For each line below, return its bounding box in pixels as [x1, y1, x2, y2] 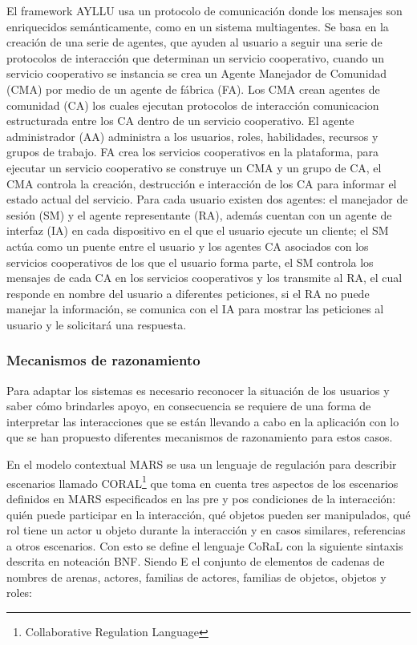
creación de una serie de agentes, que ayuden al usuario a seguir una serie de [6, 34, 383, 50]
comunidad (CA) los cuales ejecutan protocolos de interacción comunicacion [6, 96, 379, 113]
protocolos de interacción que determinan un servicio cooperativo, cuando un [6, 49, 384, 66]
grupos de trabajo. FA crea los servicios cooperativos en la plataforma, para [6, 143, 379, 160]
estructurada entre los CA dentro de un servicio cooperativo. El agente [6, 112, 354, 129]
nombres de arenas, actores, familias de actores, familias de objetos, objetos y [6, 568, 387, 585]
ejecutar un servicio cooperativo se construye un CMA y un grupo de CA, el [6, 159, 382, 175]
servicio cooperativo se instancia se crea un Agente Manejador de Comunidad [6, 65, 387, 82]
